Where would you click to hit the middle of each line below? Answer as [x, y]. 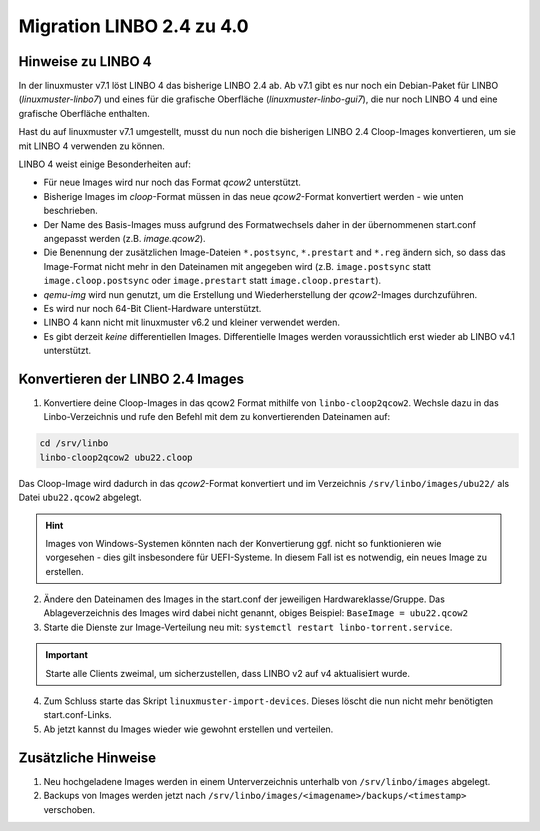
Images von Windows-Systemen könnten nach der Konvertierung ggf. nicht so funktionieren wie [243, 543]
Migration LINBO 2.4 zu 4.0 [133, 26]
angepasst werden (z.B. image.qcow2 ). [124, 238]
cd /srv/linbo [74, 443]
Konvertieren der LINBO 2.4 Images [131, 378]
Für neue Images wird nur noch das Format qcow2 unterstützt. [172, 182]
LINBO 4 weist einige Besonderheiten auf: [105, 164]
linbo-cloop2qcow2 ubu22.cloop [116, 457]
